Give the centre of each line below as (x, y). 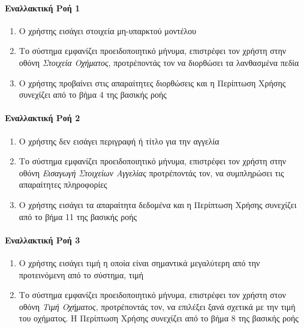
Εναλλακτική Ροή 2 (43, 118)
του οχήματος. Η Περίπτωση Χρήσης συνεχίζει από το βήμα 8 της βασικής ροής (159, 318)
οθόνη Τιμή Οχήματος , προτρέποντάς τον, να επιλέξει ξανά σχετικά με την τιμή (157, 306)
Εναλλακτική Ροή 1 (43, 7)
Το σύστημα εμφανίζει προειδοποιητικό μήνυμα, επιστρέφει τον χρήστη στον (152, 295)
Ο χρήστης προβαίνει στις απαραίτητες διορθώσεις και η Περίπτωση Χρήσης (152, 82)
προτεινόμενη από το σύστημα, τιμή (81, 274)
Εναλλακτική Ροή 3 (43, 240)
